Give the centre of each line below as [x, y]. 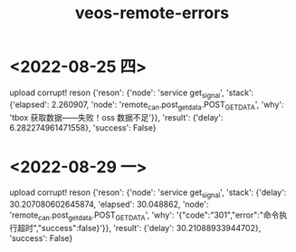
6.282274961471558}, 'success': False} [83, 127]
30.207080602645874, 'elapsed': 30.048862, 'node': [109, 204]
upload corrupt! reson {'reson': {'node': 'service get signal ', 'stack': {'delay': [148, 194]
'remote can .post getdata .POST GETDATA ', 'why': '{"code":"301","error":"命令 [144, 216]
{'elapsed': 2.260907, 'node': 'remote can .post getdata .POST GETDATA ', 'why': [147, 105]
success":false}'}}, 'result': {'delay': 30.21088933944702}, [151, 228]
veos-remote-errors [152, 13]
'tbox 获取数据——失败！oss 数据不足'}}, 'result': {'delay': [116, 117]
